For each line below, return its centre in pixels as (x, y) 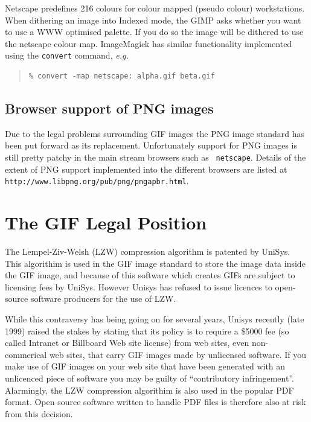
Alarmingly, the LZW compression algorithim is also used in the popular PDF (149, 390)
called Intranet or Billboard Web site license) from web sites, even (127, 343)
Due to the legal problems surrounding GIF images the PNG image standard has (155, 133)
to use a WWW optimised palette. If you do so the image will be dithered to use (154, 32)
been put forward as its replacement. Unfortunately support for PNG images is (151, 145)
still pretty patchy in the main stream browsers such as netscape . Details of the (155, 157)
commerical (26, 354)
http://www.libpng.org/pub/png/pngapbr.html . (97, 181)
